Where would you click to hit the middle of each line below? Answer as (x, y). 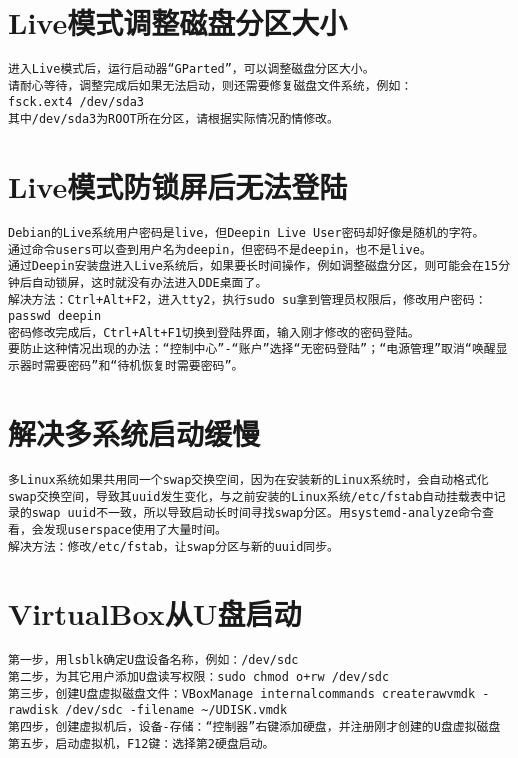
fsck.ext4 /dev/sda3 (76, 102)
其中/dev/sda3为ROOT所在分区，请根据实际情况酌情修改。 (173, 119)
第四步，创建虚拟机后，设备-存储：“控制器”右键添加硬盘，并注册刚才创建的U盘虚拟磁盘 (254, 726)
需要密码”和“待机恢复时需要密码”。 (143, 366)
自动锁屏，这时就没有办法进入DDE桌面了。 (149, 282)
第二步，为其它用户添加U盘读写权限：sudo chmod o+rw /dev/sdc (199, 676)
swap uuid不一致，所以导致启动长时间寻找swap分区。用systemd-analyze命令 (256, 513)
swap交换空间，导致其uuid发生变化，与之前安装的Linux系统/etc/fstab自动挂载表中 (251, 496)
